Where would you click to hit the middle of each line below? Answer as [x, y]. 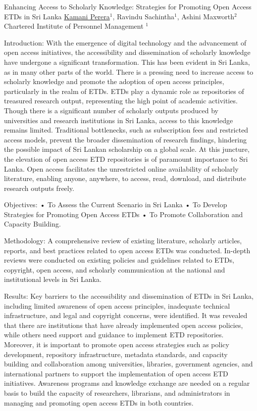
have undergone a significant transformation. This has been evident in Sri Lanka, [127, 62]
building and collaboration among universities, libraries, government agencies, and [128, 364]
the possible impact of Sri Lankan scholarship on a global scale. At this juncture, [127, 149]
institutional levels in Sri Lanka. [53, 279]
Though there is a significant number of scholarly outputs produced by [111, 110]
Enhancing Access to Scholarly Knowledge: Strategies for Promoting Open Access [128, 6]
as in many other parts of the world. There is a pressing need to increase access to [129, 71]
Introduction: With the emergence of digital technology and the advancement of [125, 42]
